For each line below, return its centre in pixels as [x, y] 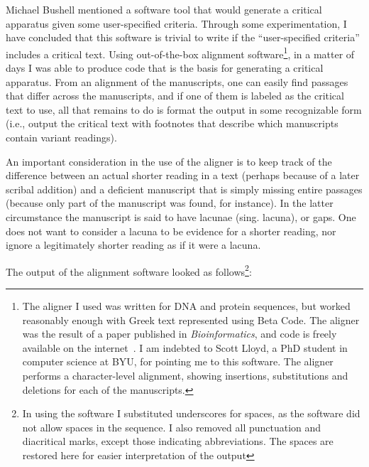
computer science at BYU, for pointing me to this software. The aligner [178, 361]
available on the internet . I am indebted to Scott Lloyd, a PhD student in [185, 347]
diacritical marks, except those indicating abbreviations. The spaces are [178, 441]
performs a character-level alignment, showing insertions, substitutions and [185, 375]
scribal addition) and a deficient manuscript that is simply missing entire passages [184, 189]
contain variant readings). [61, 137]
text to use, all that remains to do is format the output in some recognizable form [184, 109]
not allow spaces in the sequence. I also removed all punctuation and [172, 427]
